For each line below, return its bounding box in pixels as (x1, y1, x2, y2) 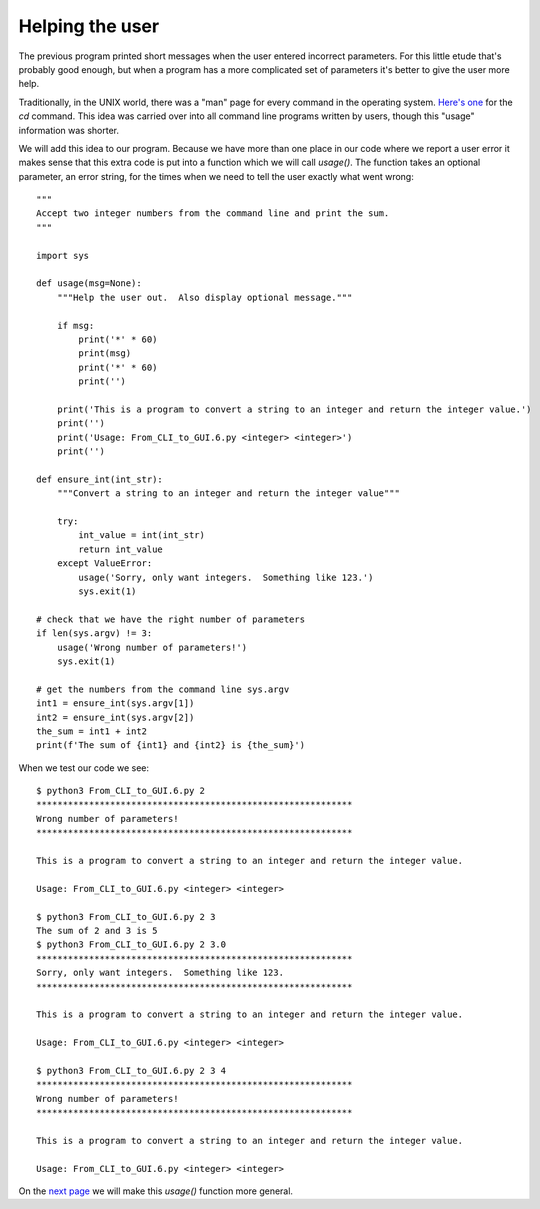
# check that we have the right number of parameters (36, 613, 305, 625)
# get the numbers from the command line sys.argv (36, 683, 290, 695)
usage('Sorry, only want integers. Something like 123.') (78, 571, 374, 583)
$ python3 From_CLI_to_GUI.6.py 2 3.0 (36, 939, 227, 950)
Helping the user (18, 15, 160, 37)
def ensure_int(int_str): (36, 473, 164, 485)
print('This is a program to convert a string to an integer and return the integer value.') (56, 403, 532, 415)
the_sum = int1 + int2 (36, 725, 148, 737)
